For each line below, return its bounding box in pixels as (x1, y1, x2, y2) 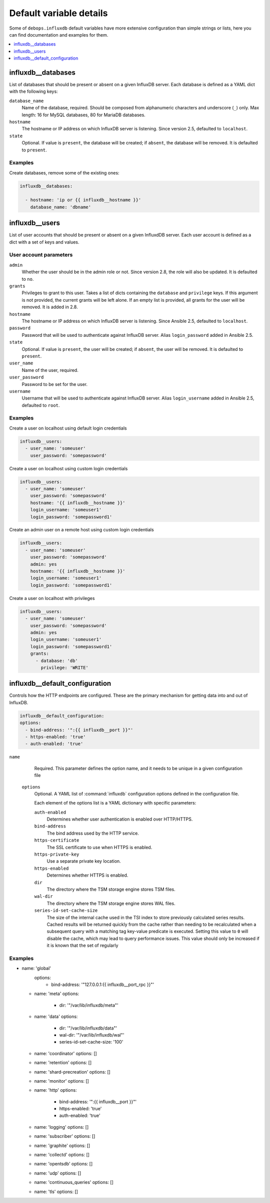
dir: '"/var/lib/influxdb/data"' (59, 1025, 117, 1031)
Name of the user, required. (21, 367, 78, 373)
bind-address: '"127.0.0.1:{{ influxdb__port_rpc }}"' (51, 981, 154, 987)
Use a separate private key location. (46, 858, 121, 864)
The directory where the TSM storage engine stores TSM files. (46, 886, 176, 892)
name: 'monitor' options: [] (34, 1078, 89, 1084)
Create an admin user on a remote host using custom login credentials (9, 527, 154, 533)
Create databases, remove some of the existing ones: (9, 169, 119, 175)
